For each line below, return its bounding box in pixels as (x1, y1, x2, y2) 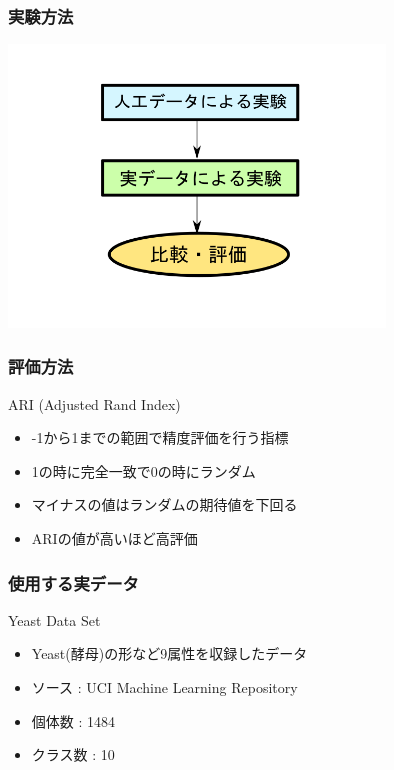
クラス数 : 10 (31, 744, 115, 765)
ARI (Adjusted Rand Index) (8, 393, 181, 414)
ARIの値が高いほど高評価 (31, 527, 198, 548)
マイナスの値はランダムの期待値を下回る (31, 494, 298, 515)
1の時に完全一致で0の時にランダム (31, 460, 256, 481)
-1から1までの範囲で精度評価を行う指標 (31, 427, 289, 448)
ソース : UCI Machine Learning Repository (31, 676, 298, 697)
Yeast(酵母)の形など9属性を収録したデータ (31, 643, 308, 664)
